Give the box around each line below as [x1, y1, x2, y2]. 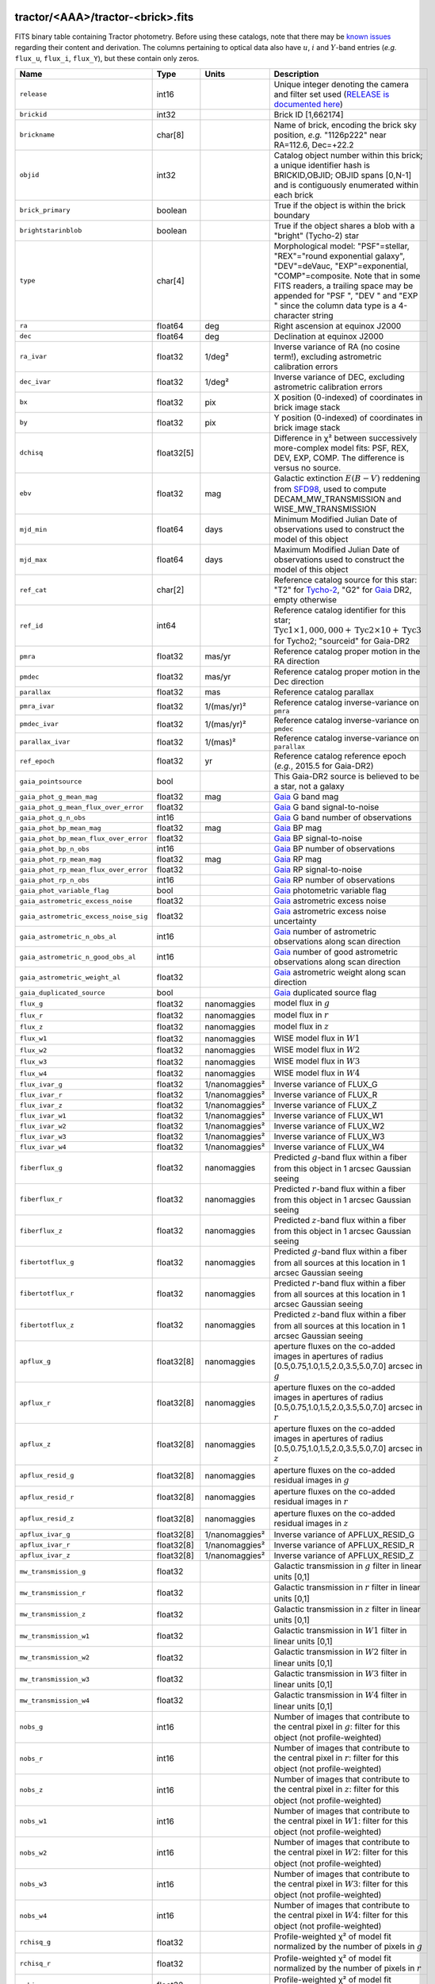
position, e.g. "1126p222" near [273, 129, 387, 140]
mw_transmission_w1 [19, 1632, 90, 1640]
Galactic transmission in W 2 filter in [273, 1647, 407, 1658]
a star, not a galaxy [273, 781, 345, 792]
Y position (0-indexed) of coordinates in [273, 412, 423, 423]
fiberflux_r [19, 1195, 63, 1204]
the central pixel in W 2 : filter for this [273, 1847, 408, 1858]
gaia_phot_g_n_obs [19, 813, 86, 821]
